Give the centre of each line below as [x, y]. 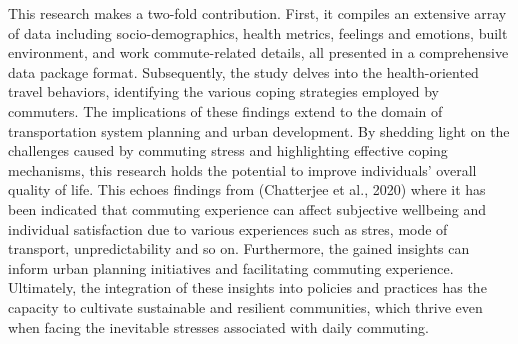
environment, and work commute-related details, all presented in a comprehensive [258, 52]
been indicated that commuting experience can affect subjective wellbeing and [247, 208]
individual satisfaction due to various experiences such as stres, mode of [228, 228]
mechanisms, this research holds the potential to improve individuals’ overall [242, 169]
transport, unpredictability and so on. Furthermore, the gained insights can [239, 248]
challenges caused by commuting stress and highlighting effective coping [228, 150]
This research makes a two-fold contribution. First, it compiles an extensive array [257, 13]
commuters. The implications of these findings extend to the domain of [225, 110]
